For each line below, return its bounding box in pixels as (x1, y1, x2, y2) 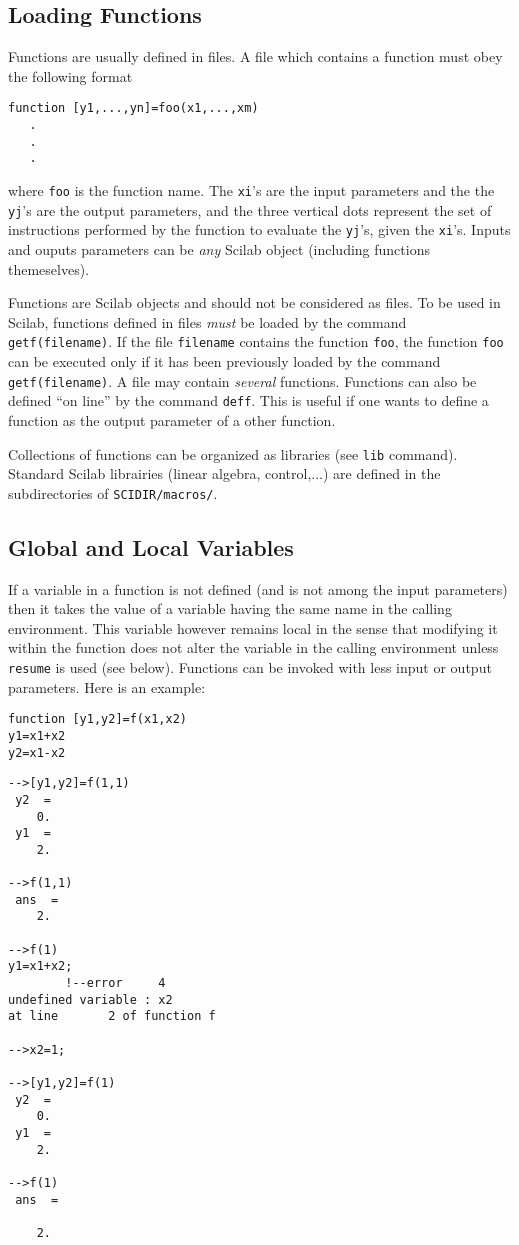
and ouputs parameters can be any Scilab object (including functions (8, 238, 430, 259)
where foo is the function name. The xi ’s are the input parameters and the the (8, 180, 495, 201)
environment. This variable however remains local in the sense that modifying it (8, 617, 498, 638)
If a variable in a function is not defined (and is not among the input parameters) (8, 578, 508, 599)
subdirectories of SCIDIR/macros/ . (8, 482, 218, 503)
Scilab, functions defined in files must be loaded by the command (8, 311, 407, 332)
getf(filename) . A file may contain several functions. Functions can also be (8, 370, 477, 391)
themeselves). (8, 258, 90, 279)
